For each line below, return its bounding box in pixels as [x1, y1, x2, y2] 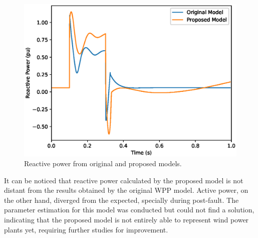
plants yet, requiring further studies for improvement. [4, 224, 168, 234]
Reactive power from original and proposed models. [24, 158, 182, 169]
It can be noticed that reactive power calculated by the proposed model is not [4, 175, 243, 185]
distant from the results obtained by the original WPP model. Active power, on [4, 185, 248, 195]
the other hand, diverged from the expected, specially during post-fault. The [4, 194, 239, 205]
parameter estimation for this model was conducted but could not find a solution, [4, 204, 254, 215]
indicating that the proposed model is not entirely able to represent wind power [4, 214, 249, 225]
